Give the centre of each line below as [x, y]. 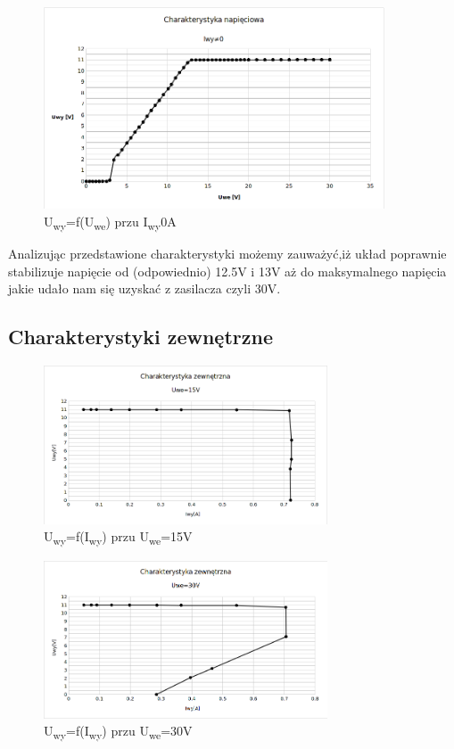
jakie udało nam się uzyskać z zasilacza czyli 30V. [144, 288]
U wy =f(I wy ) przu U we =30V [118, 732]
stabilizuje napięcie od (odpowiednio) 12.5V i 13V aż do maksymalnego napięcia [227, 271]
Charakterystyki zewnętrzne [140, 337]
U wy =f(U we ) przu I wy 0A [110, 222]
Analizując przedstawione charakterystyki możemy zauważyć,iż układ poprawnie [227, 254]
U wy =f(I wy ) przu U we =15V [118, 538]
